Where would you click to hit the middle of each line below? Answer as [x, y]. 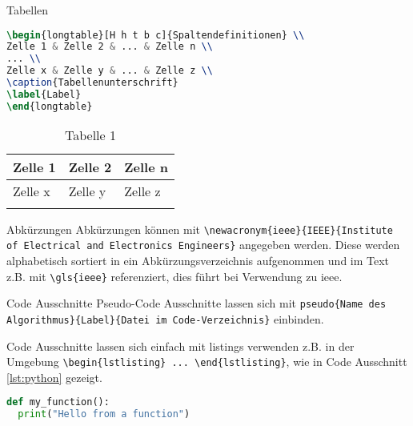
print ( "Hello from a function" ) [104, 414]
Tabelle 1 [90, 135]
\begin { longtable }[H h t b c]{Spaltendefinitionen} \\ [156, 35]
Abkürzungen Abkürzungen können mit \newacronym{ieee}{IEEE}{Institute [200, 229]
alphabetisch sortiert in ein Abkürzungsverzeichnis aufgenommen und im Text [198, 261]
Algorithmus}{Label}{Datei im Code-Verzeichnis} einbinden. [165, 318]
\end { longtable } [50, 106]
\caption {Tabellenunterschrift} [92, 83]
